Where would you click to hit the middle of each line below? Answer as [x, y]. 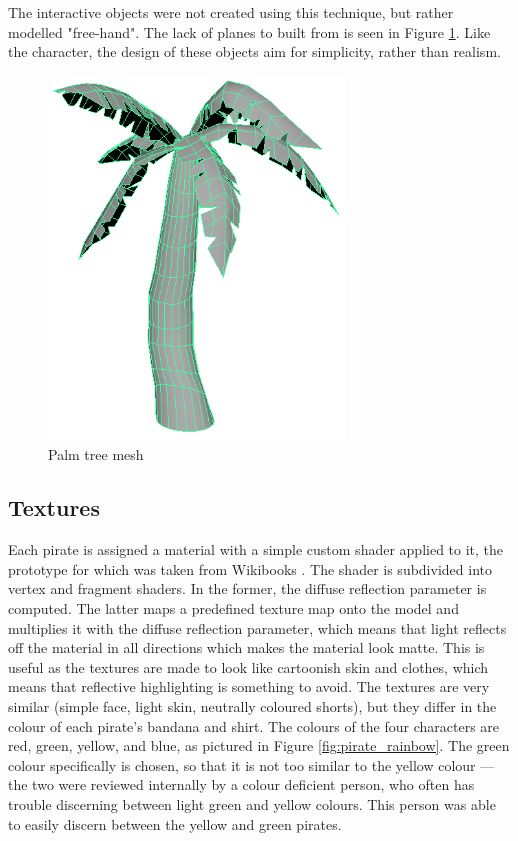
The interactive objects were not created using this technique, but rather [231, 12]
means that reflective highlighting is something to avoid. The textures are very [249, 686]
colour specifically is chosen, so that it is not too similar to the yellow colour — [251, 764]
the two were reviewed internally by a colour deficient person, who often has [241, 784]
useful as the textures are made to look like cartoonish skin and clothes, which [248, 666]
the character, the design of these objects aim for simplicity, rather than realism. [254, 51]
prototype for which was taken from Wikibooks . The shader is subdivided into [250, 568]
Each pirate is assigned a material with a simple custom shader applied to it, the [256, 549]
